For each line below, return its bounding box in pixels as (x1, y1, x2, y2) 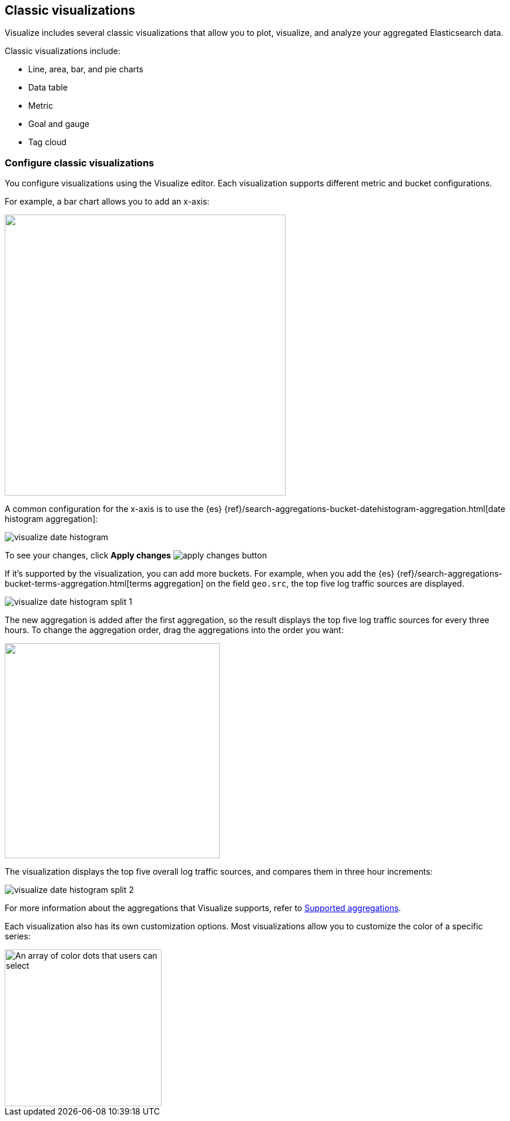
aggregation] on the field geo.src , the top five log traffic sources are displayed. (153, 578, 465, 589)
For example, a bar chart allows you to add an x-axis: (5, 196, 210, 207)
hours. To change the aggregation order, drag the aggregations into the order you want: (5, 625, 344, 635)
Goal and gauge (28, 119, 90, 129)
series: (5, 931, 31, 942)
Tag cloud (28, 137, 67, 148)
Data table (28, 82, 68, 93)
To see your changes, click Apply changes (5, 550, 171, 561)
